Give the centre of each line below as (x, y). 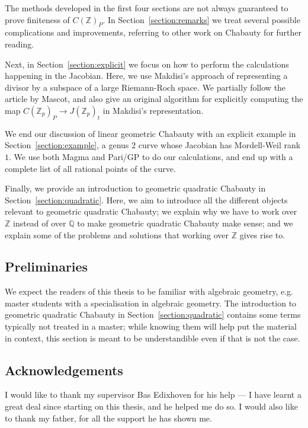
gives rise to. (262, 234)
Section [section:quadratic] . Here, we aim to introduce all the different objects (146, 199)
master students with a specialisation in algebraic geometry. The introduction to (151, 303)
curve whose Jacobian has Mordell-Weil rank (219, 145)
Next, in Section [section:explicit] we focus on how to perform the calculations (147, 64)
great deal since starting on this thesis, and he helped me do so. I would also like (151, 406)
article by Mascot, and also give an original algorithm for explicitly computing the (154, 99)
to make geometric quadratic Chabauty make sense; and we (185, 223)
